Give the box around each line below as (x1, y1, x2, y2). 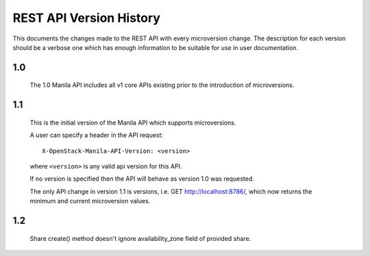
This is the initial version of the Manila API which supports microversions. (29, 118, 236, 127)
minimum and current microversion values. (29, 197, 151, 205)
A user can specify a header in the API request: (29, 131, 164, 140)
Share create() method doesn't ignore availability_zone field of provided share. (29, 234, 251, 242)
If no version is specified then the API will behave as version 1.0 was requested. (29, 175, 254, 183)
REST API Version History (12, 10, 161, 25)
